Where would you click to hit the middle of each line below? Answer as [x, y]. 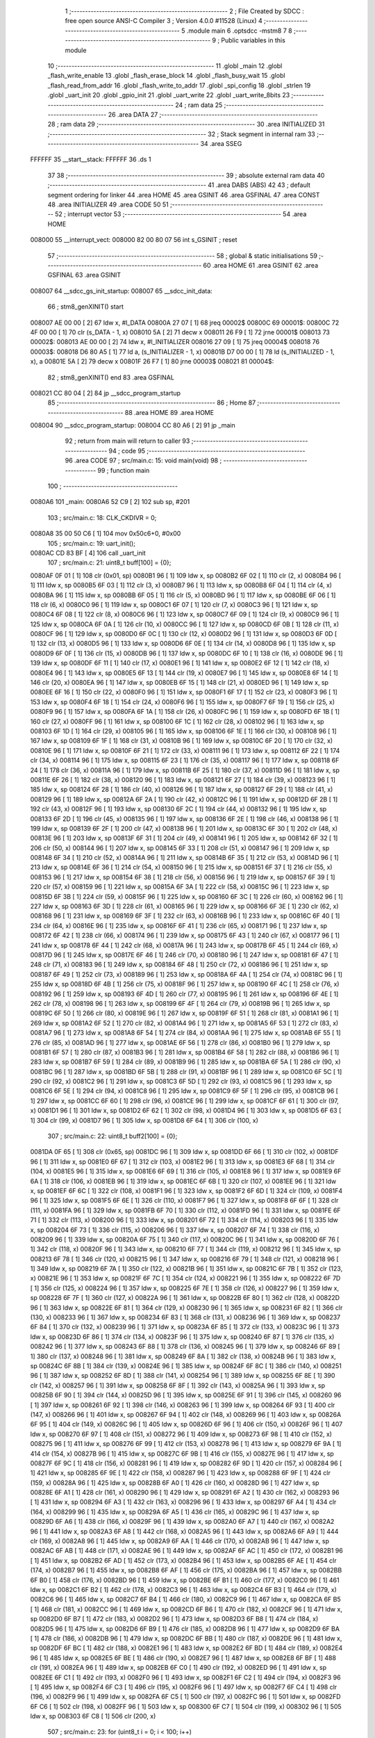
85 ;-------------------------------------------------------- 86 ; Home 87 [152, 403]
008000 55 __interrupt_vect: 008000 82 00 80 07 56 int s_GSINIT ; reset [134, 240]
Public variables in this [253, 40]
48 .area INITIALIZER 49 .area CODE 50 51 [108, 204]
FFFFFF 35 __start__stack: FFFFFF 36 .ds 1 [91, 159]
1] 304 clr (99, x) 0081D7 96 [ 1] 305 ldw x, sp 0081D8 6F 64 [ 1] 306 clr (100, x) [144, 1120]
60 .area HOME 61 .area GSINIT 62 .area [261, 265]
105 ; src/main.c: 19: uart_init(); [91, 543]
